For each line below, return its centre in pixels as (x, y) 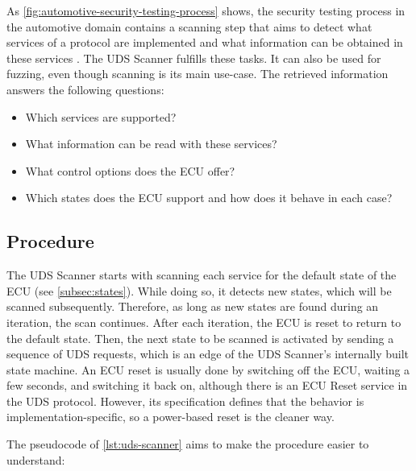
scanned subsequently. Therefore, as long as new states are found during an (193, 306)
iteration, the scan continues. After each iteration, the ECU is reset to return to (204, 322)
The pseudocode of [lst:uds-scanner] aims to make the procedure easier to (188, 444)
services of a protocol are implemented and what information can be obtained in (205, 42)
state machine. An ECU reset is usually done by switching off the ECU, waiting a (208, 369)
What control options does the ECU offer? (130, 170)
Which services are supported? (101, 116)
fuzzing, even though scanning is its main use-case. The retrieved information (198, 74)
